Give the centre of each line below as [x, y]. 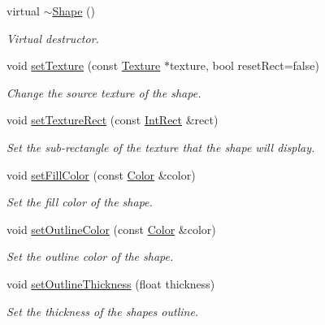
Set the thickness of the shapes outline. [103, 311]
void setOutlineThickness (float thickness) [111, 283]
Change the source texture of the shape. [104, 92]
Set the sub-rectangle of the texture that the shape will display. [161, 147]
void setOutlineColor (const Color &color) [111, 229]
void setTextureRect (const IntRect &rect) [113, 120]
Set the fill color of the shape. [80, 202]
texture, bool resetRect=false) [244, 65]
